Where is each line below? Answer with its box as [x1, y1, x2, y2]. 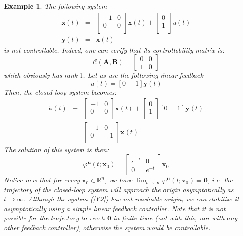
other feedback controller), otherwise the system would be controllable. [4, 222, 211, 233]
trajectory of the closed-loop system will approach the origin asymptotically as [4, 184, 234, 194]
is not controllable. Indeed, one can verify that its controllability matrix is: [4, 44, 225, 54]
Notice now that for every [4, 175, 80, 185]
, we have [104, 175, 133, 185]
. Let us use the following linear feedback [83, 70, 203, 80]
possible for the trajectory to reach [4, 213, 105, 223]
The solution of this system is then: [4, 144, 109, 154]
